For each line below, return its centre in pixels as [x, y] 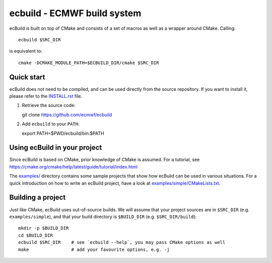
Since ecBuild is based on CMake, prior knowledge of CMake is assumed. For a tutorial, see [105, 160]
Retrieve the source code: [49, 106]
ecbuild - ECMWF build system [75, 13]
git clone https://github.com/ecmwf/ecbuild [67, 115]
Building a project [38, 198]
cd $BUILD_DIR [36, 235]
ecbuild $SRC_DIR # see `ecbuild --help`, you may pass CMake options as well [122, 243]
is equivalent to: [26, 51]
